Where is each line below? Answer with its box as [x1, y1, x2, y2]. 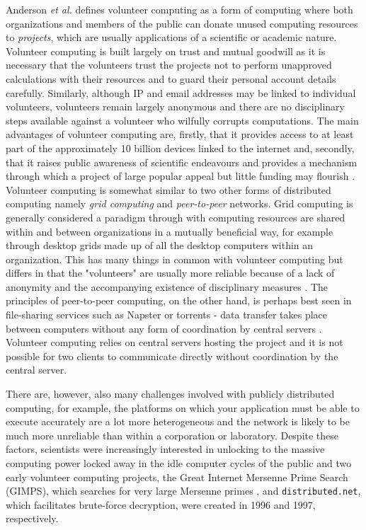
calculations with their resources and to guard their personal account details [6, 71, 336, 86]
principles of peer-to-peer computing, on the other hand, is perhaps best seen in [6, 293, 352, 308]
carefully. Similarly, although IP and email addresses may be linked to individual [6, 85, 356, 100]
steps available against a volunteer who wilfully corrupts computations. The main [6, 113, 359, 127]
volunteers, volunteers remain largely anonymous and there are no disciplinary [6, 99, 345, 114]
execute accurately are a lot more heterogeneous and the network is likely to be [6, 414, 350, 429]
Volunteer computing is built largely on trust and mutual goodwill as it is [6, 43, 326, 58]
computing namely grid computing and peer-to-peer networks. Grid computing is [6, 196, 353, 211]
